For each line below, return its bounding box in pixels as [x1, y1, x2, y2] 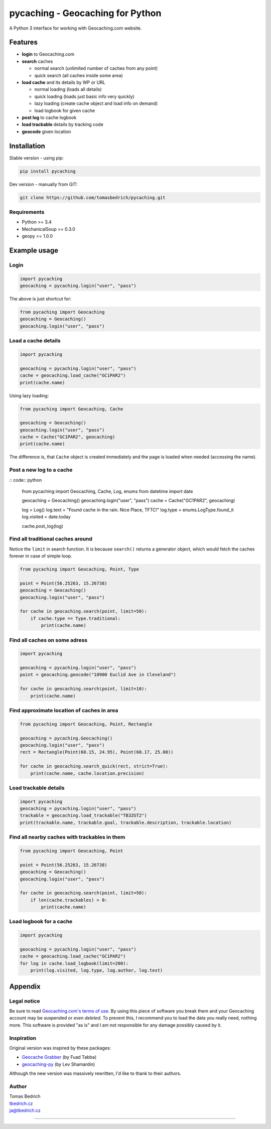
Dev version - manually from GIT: [9, 181, 78, 187]
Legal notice [9, 998, 40, 1005]
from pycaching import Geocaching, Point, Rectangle [20, 721, 153, 727]
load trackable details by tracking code [22, 121, 104, 127]
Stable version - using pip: [9, 155, 64, 161]
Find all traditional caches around [9, 535, 93, 542]
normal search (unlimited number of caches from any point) [34, 65, 158, 71]
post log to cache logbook [22, 114, 77, 120]
